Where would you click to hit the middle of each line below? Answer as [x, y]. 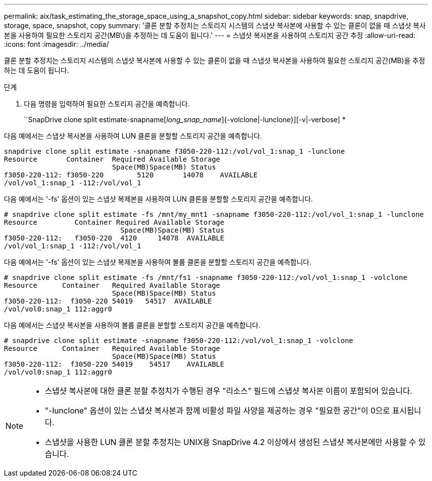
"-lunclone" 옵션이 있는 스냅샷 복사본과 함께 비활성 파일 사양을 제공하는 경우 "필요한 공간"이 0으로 [217, 411]
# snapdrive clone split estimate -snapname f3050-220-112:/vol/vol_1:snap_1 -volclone [179, 341]
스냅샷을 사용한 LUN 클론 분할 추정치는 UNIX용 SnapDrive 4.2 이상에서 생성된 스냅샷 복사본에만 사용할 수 [231, 442]
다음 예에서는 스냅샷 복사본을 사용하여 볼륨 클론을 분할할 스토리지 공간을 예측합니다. [132, 325]
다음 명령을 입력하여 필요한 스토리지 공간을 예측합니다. [107, 104]
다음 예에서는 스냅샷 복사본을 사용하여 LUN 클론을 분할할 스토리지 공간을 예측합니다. [133, 136]
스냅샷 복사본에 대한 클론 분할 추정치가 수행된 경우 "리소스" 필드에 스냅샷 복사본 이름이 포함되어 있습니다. [229, 391]
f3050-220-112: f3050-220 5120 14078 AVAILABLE [131, 175]
